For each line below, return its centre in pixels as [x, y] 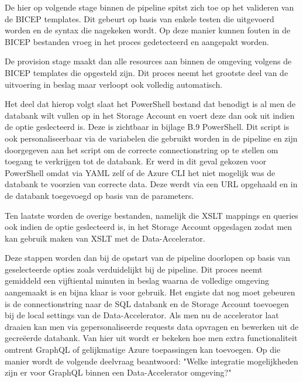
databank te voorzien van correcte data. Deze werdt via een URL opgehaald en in [151, 184]
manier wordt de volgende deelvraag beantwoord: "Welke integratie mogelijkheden [151, 361]
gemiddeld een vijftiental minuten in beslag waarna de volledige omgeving [137, 281]
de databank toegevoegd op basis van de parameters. [99, 195]
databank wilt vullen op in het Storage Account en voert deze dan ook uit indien [150, 115]
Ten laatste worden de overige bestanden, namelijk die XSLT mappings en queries [151, 215]
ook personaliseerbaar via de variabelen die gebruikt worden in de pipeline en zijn [151, 138]
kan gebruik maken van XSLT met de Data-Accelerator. [105, 238]
